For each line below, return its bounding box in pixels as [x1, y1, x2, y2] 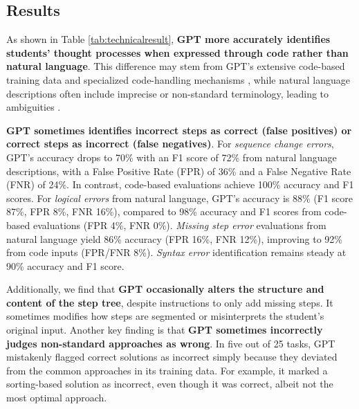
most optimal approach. [6, 390, 107, 405]
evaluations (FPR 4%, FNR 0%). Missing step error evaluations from [33, 217, 326, 232]
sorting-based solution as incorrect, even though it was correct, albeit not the [6, 376, 333, 391]
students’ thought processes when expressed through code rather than [6, 45, 349, 60]
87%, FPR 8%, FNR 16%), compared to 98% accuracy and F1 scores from [6, 204, 322, 219]
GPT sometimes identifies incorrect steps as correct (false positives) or [6, 122, 352, 137]
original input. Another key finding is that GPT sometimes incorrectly [6, 322, 323, 337]
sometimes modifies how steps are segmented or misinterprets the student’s [6, 309, 324, 323]
